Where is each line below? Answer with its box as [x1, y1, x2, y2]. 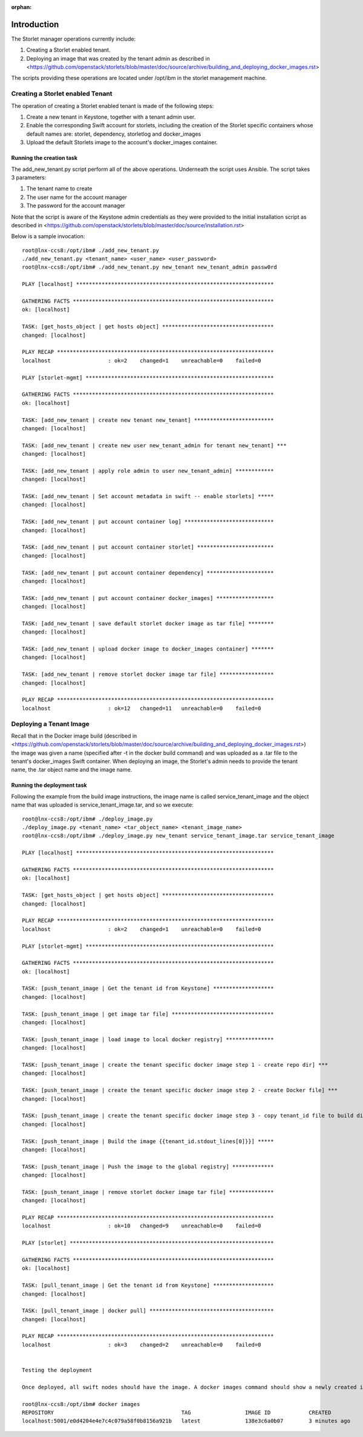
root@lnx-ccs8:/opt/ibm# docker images [22, 1401, 140, 1407]
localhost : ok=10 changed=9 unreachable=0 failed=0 [22, 1222, 261, 1230]
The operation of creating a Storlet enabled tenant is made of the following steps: [11, 102, 214, 109]
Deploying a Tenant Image [11, 719, 90, 728]
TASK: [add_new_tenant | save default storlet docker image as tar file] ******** [22, 620, 274, 627]
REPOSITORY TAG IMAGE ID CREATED [22, 1409, 332, 1416]
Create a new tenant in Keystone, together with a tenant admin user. [26, 113, 196, 121]
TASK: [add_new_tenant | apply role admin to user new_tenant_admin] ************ [22, 467, 274, 474]
